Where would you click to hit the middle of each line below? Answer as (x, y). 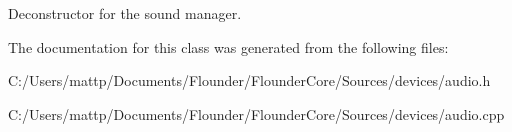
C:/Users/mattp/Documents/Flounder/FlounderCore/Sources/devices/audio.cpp (256, 113)
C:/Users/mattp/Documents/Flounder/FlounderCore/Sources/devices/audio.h (249, 80)
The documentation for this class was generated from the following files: (228, 46)
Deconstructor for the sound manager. (125, 13)
